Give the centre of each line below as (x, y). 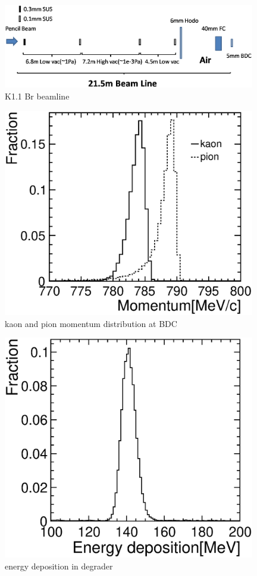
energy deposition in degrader (59, 566)
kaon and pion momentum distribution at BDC (91, 323)
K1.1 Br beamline (37, 96)
